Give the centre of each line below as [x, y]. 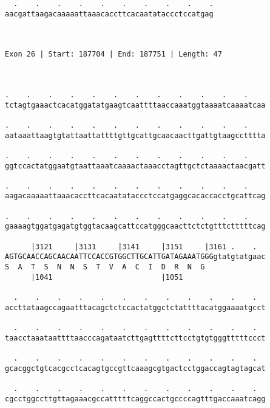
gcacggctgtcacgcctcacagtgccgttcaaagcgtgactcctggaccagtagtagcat [135, 368]
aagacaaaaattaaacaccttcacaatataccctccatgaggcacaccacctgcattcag [135, 196]
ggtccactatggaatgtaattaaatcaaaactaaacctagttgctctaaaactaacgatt [135, 166]
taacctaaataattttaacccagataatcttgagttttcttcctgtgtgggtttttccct [135, 338]
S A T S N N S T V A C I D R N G [105, 267]
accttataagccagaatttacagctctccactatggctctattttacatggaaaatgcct [135, 307]
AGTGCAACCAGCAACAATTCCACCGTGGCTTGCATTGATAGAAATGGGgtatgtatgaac [135, 257]
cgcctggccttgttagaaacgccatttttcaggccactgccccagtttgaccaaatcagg [135, 399]
